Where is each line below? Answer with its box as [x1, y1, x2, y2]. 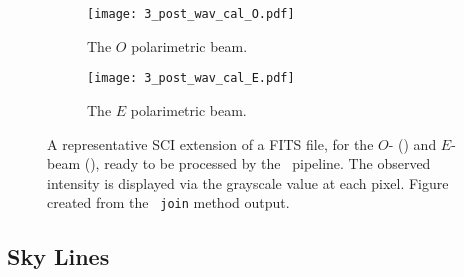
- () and [388, 133, 437, 154]
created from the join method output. [47, 192, 290, 213]
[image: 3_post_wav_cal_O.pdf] [87, 7, 295, 21]
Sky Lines [7, 241, 110, 272]
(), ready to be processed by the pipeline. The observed [84, 153, 431, 174]
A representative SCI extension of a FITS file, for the [47, 133, 374, 154]
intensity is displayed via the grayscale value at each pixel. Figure [47, 172, 449, 193]
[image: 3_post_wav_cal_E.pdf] [87, 71, 295, 86]
